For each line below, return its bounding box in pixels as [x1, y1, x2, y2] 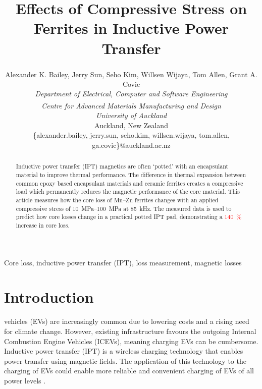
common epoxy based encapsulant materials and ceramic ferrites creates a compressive [16, 179, 243, 187]
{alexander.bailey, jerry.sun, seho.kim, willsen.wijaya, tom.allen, [33, 130, 230, 140]
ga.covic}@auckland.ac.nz [92, 139, 171, 150]
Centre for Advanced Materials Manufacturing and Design [41, 100, 221, 110]
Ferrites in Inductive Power [33, 18, 229, 38]
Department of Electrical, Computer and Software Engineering [35, 88, 228, 99]
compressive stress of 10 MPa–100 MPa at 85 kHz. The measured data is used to [16, 204, 232, 212]
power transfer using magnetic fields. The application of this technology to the [4, 355, 246, 366]
